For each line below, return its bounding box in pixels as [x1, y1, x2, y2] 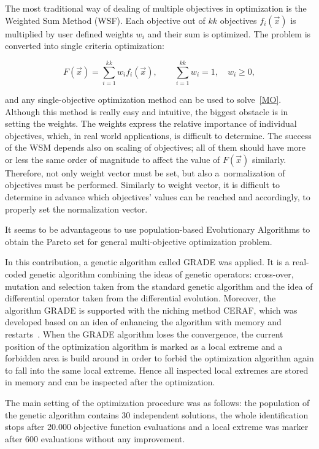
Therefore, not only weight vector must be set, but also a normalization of [5, 166, 285, 179]
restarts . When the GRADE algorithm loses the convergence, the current [5, 328, 283, 340]
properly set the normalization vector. [5, 202, 148, 215]
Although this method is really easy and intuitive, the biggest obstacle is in [5, 105, 288, 118]
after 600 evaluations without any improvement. [5, 432, 185, 445]
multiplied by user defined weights [5, 27, 134, 40]
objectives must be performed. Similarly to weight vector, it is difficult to [5, 178, 280, 191]
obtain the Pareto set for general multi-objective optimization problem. [5, 235, 272, 247]
